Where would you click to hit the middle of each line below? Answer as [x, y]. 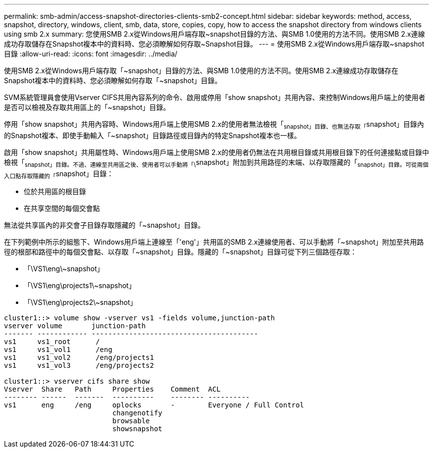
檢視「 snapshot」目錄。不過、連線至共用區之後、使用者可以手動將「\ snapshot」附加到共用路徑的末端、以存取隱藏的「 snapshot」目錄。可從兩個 [216, 163]
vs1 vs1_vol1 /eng [58, 350]
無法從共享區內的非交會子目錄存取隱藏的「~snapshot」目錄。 [104, 225]
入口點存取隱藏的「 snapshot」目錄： [59, 174]
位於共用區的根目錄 [55, 192]
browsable [131, 421]
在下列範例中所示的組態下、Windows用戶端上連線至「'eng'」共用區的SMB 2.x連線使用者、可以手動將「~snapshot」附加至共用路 [214, 242]
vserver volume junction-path [75, 326]
